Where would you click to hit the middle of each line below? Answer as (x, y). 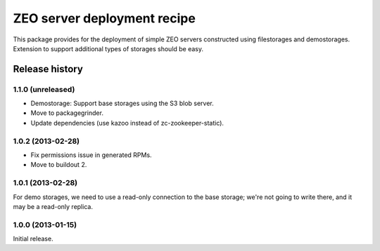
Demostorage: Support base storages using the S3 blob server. (122, 103)
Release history (48, 69)
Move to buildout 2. (59, 165)
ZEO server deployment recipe (104, 18)
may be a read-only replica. (53, 206)
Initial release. (33, 239)
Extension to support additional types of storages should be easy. (108, 48)
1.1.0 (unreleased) (44, 89)
